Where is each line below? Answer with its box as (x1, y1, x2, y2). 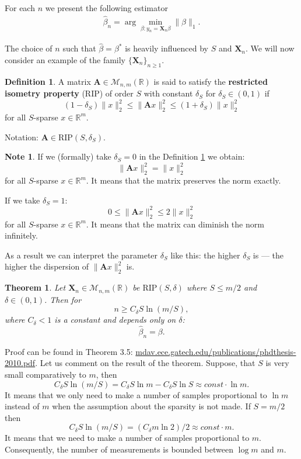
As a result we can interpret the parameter (5, 249, 158, 261)
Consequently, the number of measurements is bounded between (5, 443, 233, 455)
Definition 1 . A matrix (5, 75, 91, 87)
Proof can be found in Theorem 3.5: (5, 345, 133, 357)
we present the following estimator (45, 2, 168, 13)
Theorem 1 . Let (5, 281, 66, 294)
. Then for (44, 293, 82, 305)
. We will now (246, 42, 295, 54)
